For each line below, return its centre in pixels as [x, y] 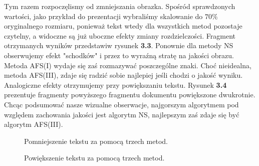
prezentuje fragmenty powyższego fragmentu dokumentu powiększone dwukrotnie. [130, 95]
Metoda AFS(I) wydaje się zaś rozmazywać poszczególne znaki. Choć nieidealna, [128, 65]
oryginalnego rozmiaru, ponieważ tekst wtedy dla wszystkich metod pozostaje [123, 26]
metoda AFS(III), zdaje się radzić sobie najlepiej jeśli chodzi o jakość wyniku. [123, 75]
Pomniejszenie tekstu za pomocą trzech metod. [96, 141]
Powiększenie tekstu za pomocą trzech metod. [94, 158]
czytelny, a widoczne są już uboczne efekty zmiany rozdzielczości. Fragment [120, 35]
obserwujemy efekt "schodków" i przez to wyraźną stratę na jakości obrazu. [119, 55]
